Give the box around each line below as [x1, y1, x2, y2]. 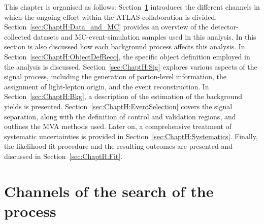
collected [4, 31, 31, 42]
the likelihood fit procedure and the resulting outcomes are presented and [4, 141, 233, 151]
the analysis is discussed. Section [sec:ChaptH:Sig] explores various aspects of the [4, 61, 257, 72]
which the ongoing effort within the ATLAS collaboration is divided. [4, 11, 217, 22]
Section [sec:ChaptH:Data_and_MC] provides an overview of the [4, 21, 209, 32]
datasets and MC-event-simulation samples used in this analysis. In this [33, 31, 256, 42]
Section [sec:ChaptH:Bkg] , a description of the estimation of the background [4, 91, 243, 102]
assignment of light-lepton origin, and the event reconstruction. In [4, 81, 209, 91]
